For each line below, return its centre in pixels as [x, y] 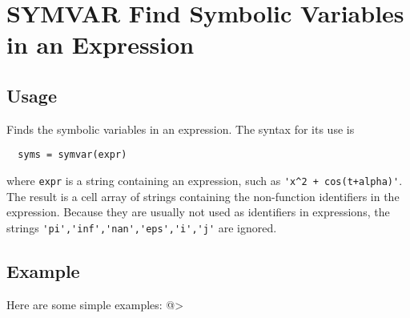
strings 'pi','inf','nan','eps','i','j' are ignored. [142, 227]
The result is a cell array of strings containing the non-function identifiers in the [203, 196]
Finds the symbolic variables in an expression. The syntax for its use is [181, 129]
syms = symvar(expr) [72, 155]
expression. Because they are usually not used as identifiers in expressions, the [198, 212]
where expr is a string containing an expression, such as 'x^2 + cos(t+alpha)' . [205, 181]
